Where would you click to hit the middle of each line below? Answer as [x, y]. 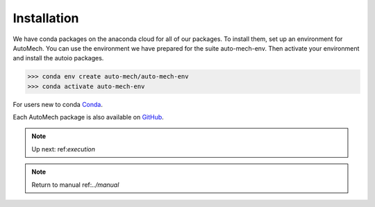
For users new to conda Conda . [58, 104]
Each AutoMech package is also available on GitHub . [89, 117]
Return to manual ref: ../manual [75, 185]
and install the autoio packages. [58, 58]
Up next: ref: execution [64, 149]
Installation [46, 18]
